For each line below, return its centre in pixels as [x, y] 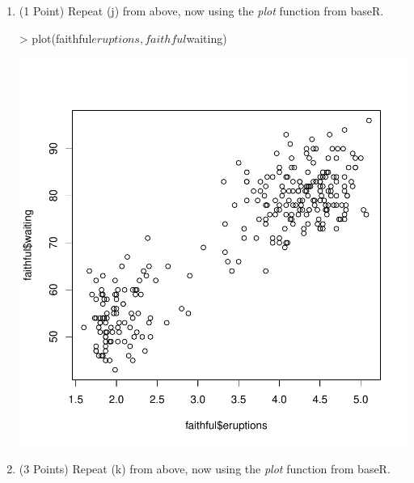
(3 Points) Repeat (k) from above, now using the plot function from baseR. [205, 468]
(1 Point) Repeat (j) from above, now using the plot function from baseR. [201, 11]
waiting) [207, 38]
